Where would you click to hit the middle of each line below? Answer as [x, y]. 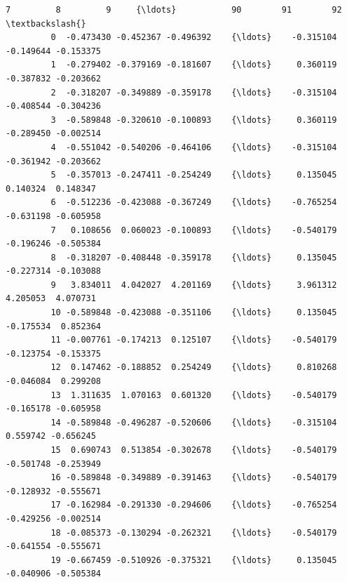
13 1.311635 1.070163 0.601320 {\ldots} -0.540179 [194, 395]
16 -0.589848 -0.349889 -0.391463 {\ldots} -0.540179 [194, 478]
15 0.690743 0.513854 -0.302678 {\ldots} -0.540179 [194, 450]
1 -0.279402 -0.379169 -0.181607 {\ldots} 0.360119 [194, 65]
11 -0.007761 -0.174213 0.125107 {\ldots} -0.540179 [194, 340]
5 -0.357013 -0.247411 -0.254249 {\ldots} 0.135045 [194, 175]
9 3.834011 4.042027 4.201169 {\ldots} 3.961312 [194, 285]
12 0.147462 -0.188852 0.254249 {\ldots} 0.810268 [194, 368]
